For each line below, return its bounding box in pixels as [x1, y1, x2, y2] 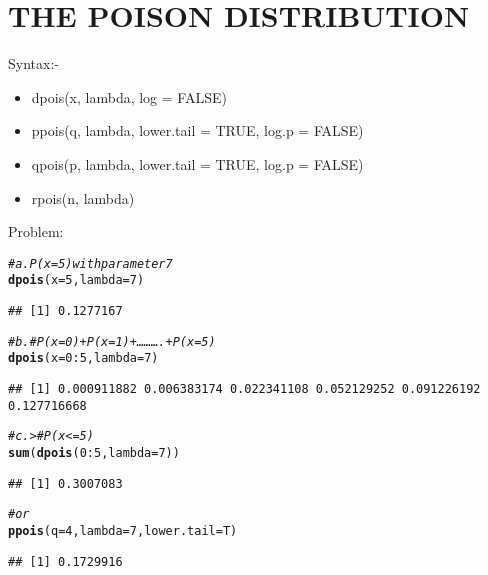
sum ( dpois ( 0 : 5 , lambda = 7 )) [8, 445, 180, 460]
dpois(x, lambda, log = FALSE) [31, 86, 227, 107]
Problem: [8, 221, 64, 242]
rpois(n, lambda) [31, 187, 135, 208]
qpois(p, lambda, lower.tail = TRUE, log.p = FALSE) [31, 153, 364, 174]
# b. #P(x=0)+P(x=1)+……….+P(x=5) [8, 334, 216, 349]
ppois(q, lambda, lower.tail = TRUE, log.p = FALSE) [31, 120, 364, 141]
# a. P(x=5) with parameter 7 [8, 256, 173, 271]
